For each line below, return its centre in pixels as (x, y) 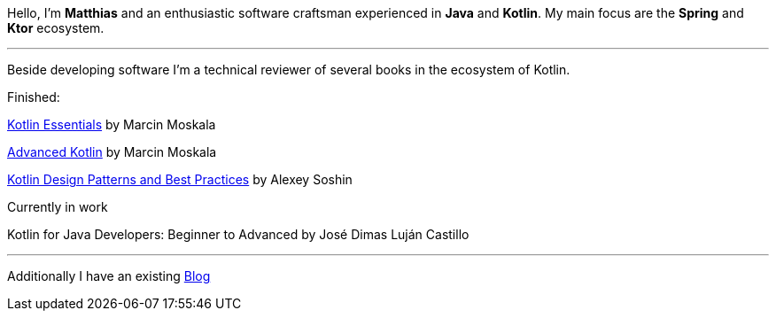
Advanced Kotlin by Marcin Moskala (112, 152)
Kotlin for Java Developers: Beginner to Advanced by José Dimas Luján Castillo (238, 234)
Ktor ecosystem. (56, 28)
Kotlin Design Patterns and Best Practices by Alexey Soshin (180, 179)
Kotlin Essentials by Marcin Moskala (112, 124)
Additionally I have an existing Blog (109, 276)
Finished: (34, 97)
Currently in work (58, 207)
